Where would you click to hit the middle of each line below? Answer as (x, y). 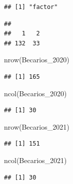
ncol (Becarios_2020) (35, 93)
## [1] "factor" (31, 7)
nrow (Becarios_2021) (37, 126)
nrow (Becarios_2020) (37, 60)
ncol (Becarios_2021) (35, 160)
